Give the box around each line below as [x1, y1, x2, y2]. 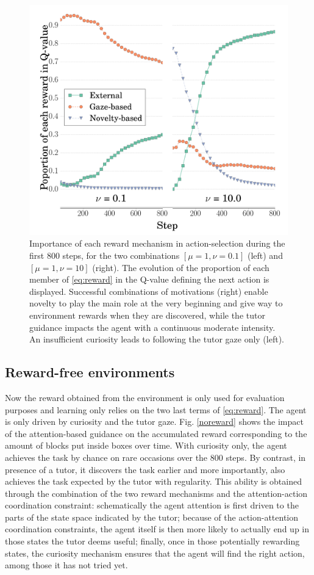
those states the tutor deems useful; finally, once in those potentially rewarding [5, 535, 300, 548]
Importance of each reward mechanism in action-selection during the [29, 237, 285, 250]
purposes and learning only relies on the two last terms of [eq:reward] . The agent [5, 403, 307, 416]
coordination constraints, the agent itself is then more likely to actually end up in [5, 523, 309, 535]
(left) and [247, 248, 283, 261]
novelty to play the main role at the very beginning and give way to [29, 297, 283, 309]
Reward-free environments [5, 363, 175, 382]
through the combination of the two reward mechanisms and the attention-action [5, 486, 308, 499]
